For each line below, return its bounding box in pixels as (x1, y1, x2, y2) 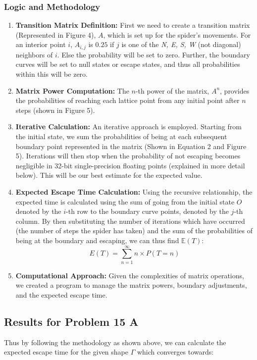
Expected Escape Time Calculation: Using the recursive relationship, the (15, 186, 253, 197)
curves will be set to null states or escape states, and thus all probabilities (15, 59, 240, 69)
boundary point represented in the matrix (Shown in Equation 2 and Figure (15, 141, 247, 151)
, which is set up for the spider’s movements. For (103, 29, 251, 40)
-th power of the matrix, (135, 85, 209, 96)
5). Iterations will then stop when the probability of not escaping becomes (15, 151, 241, 161)
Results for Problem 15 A (4, 313, 139, 329)
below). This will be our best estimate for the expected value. (15, 170, 203, 180)
